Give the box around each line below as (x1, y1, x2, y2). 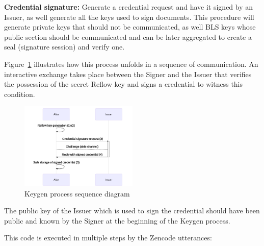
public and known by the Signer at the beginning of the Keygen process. (4, 215, 230, 226)
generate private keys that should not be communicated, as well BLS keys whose (4, 21, 256, 32)
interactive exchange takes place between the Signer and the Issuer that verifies (4, 68, 252, 79)
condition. (4, 88, 35, 99)
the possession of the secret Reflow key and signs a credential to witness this (4, 79, 243, 89)
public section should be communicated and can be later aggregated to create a (4, 31, 252, 42)
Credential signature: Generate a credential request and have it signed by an (4, 2, 253, 12)
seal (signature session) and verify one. (4, 41, 125, 52)
